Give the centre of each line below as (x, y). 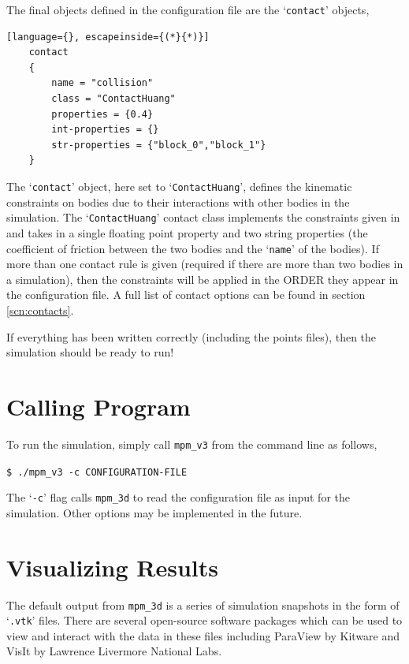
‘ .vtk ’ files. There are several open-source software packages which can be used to (204, 620)
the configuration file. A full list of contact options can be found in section (186, 295)
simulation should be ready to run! (90, 352)
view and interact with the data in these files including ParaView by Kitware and (203, 635)
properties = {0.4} (102, 114)
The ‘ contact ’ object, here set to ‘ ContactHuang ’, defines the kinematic (179, 186)
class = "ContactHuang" (113, 99)
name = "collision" (102, 83)
